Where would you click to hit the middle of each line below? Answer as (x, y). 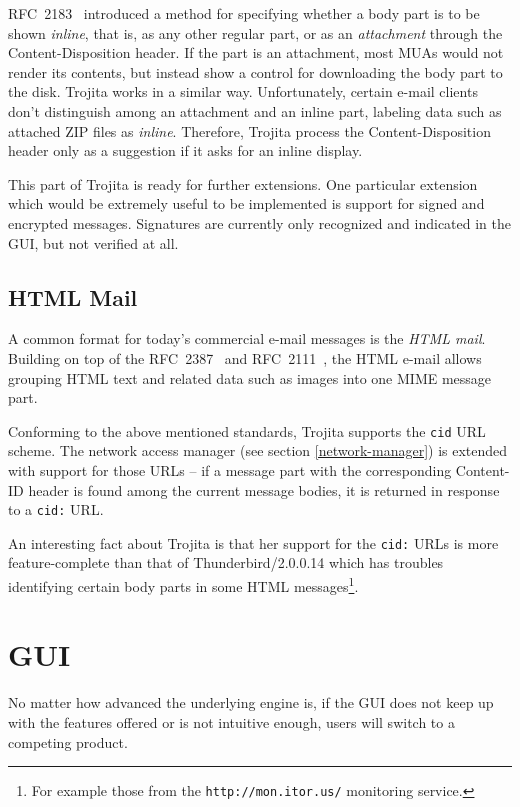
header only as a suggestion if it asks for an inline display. (185, 150)
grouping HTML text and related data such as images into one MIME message (250, 377)
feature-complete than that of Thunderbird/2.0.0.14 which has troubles (226, 562)
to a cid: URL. (56, 509)
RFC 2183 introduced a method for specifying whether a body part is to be (244, 13)
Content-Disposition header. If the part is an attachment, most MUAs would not (256, 52)
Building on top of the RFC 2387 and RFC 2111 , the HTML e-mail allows (245, 357)
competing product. (68, 741)
